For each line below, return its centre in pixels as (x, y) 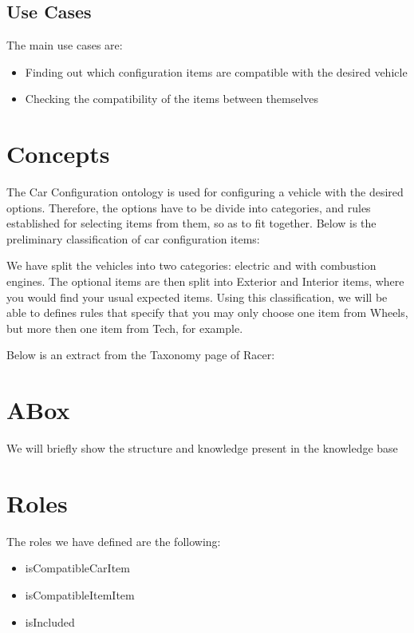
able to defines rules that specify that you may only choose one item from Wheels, (207, 313)
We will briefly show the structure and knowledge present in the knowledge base (202, 448)
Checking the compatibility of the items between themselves (172, 99)
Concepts (58, 154)
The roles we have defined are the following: (114, 541)
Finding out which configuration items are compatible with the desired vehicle (216, 71)
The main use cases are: (65, 45)
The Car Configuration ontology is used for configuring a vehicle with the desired (205, 192)
